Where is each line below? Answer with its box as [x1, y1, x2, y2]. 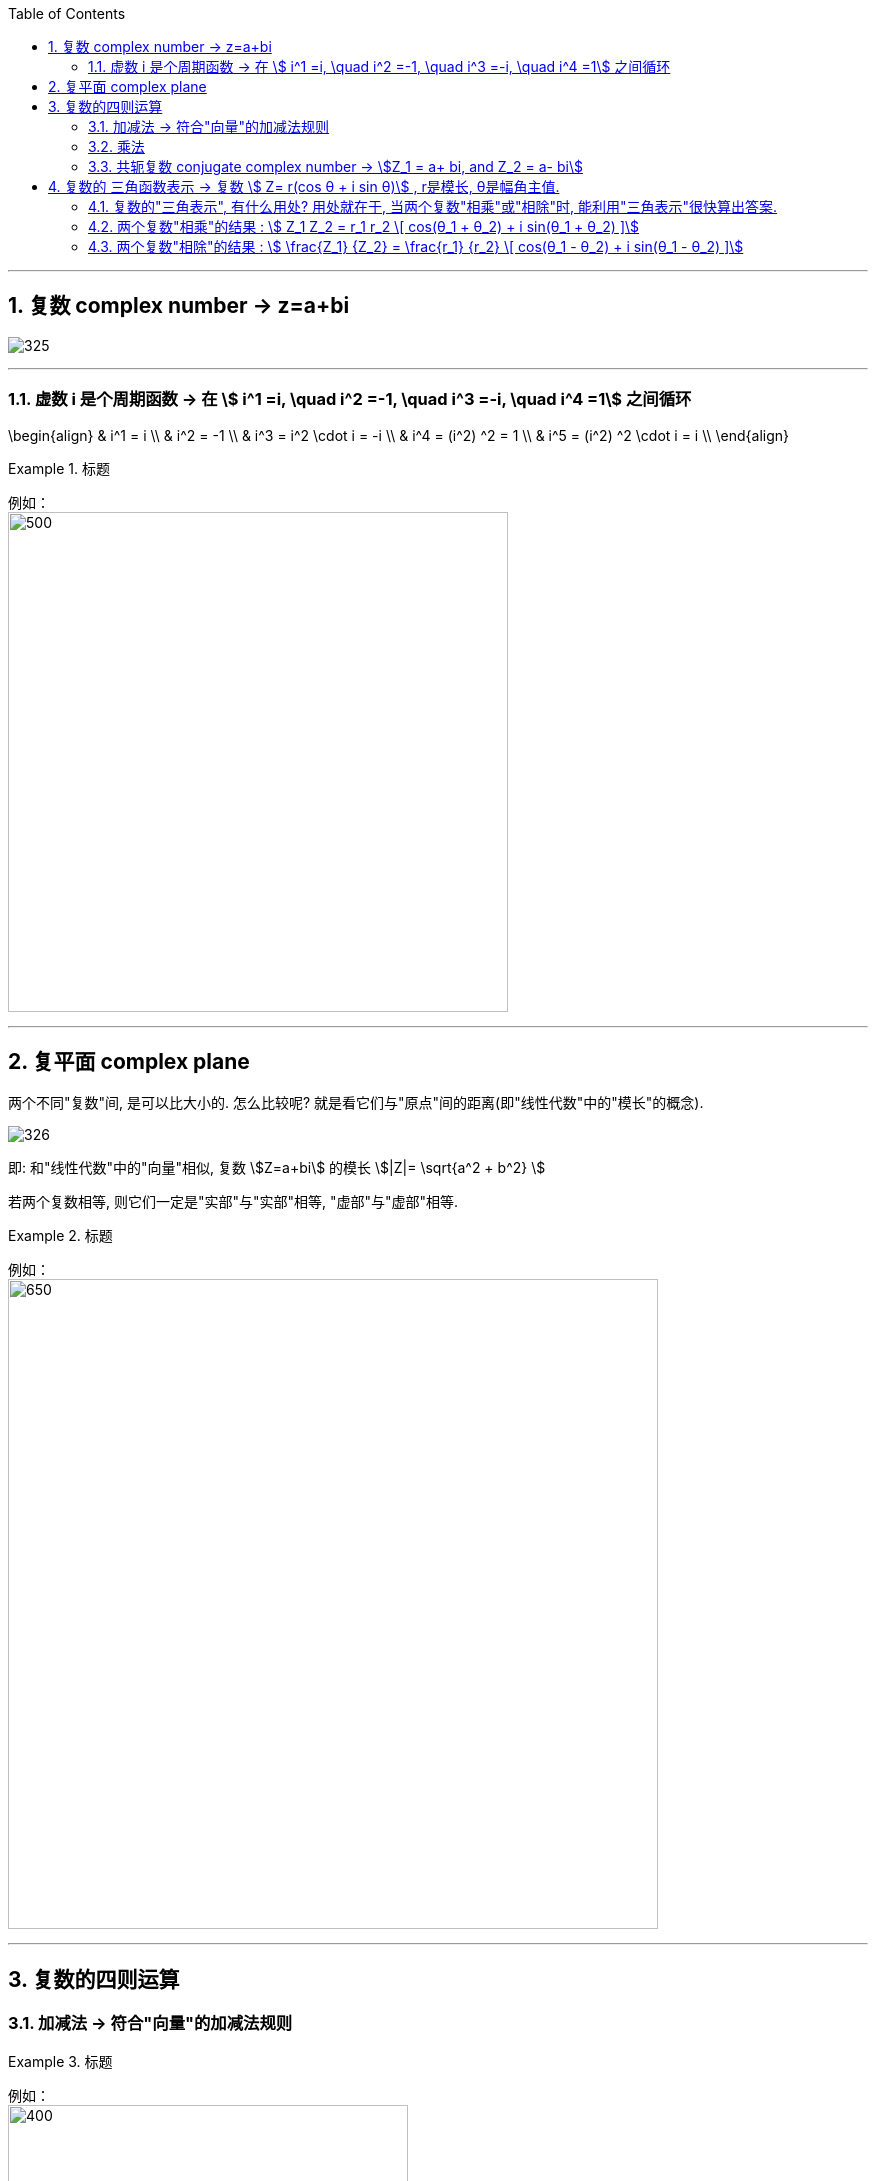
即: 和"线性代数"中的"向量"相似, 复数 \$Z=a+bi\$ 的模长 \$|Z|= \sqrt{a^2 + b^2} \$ [8, 1159, 546, 1177]
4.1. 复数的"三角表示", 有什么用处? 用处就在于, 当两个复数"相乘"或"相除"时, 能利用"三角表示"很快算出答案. [88, 198, 778, 215]
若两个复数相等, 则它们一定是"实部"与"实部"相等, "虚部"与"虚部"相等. [8, 1193, 459, 1211]
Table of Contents [8, 5, 126, 22]
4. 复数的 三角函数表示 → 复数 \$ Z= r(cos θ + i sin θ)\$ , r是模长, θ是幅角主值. [48, 178, 560, 195]
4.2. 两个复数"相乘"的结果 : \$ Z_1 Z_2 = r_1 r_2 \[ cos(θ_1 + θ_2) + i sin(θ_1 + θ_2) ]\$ [88, 218, 640, 235]
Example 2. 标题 [8, 1227, 113, 1245]
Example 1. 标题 [8, 459, 110, 477]
